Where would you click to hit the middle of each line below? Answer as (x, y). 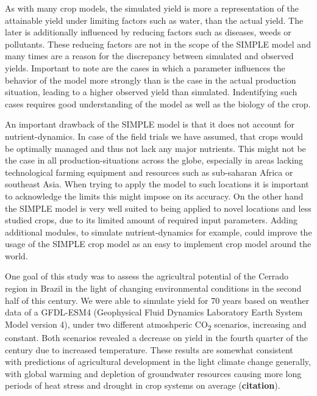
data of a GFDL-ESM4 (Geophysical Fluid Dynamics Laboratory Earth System (154, 312)
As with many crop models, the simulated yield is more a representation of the (152, 8)
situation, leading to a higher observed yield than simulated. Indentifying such (151, 92)
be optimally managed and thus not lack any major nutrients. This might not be (155, 148)
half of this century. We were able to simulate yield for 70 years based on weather (157, 300)
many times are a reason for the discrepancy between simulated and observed (149, 56)
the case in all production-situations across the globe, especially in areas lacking (154, 160)
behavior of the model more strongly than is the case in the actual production (151, 80)
